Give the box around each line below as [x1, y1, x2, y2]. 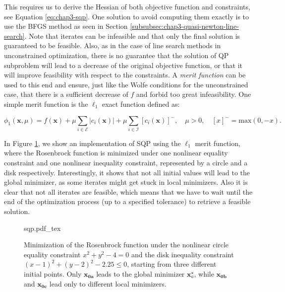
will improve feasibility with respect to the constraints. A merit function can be [4, 70, 246, 80]
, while [194, 268, 214, 279]
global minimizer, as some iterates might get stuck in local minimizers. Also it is [4, 177, 248, 187]
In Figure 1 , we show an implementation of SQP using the [4, 138, 181, 148]
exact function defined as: [102, 98, 180, 109]
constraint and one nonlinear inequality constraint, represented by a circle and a [4, 157, 248, 168]
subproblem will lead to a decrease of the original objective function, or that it [4, 60, 242, 70]
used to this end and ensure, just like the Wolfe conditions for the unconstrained [4, 79, 248, 89]
